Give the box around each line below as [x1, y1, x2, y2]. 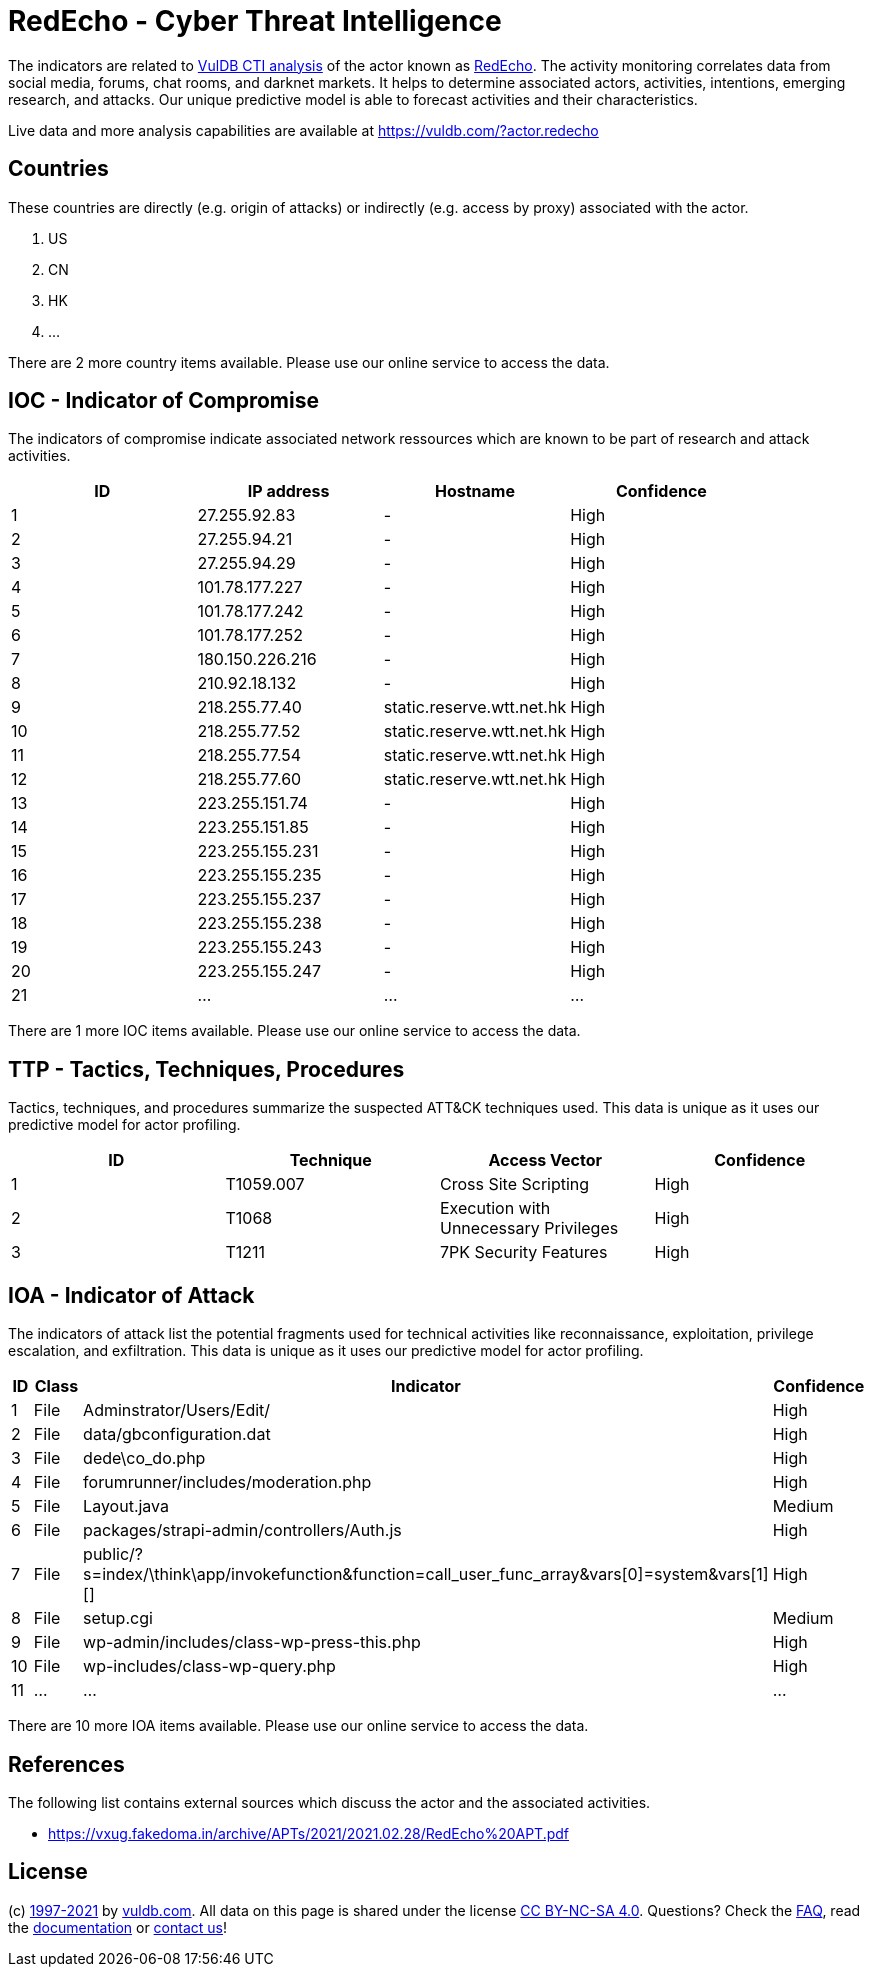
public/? [83, 1544, 143, 1565]
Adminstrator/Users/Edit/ [83, 1400, 271, 1421]
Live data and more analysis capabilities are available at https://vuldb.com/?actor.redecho [8, 121, 599, 139]
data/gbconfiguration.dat [83, 1424, 271, 1445]
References [8, 1751, 125, 1777]
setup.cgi [83, 1608, 153, 1629]
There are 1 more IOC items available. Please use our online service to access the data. [8, 1022, 581, 1040]
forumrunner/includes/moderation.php [83, 1472, 372, 1493]
